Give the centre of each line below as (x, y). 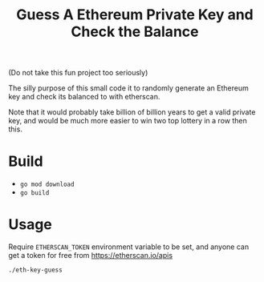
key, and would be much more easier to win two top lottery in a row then (128, 121)
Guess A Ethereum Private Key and (135, 15)
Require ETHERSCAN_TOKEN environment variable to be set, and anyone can (129, 247)
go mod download (47, 185)
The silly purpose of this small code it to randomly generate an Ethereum (128, 88)
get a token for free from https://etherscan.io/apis (91, 256)
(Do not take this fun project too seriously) (78, 73)
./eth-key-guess (35, 270)
